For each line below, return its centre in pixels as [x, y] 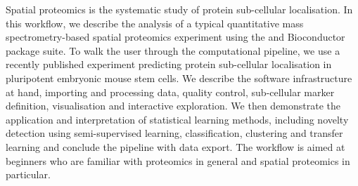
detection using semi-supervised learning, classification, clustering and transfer [174, 133]
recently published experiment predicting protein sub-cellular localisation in [169, 64]
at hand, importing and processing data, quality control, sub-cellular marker [170, 92]
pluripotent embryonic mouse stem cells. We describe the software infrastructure [179, 78]
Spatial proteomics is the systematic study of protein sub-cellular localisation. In [179, 9]
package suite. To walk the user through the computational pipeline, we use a [173, 50]
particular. [28, 174]
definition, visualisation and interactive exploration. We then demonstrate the [173, 106]
